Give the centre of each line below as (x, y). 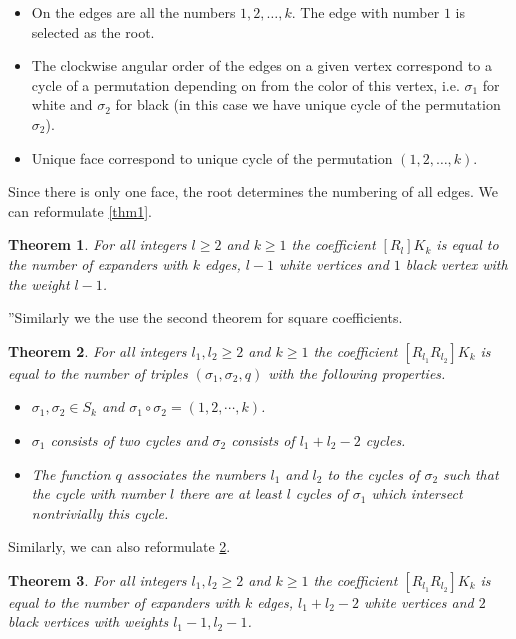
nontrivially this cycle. (100, 512)
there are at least (230, 493)
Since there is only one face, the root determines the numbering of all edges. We (253, 191)
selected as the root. (93, 31)
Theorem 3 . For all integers (97, 579)
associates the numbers (196, 473)
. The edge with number (365, 12)
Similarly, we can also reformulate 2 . (119, 546)
